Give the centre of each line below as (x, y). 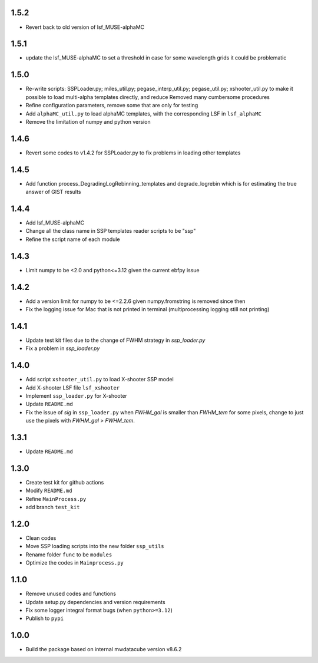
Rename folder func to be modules (69, 555)
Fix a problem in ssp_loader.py (63, 348)
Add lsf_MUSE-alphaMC (55, 223)
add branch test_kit (53, 507)
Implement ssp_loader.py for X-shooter (77, 395)
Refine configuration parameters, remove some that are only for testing (112, 105)
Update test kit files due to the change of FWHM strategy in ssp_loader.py (115, 340)
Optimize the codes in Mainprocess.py (74, 563)
